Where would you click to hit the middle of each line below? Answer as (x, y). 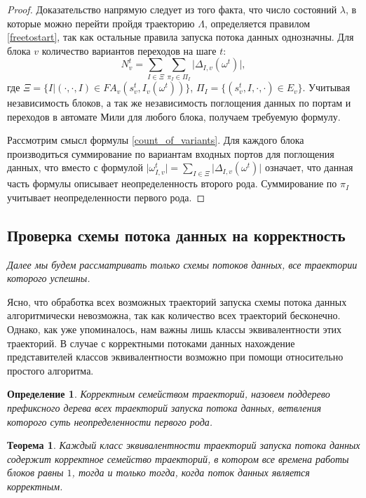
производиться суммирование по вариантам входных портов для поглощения (171, 153)
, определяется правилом (257, 23)
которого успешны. (49, 278)
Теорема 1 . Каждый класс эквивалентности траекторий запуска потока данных (184, 445)
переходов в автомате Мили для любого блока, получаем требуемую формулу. (174, 116)
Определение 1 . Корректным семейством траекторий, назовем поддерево (169, 394)
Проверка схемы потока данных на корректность (176, 235)
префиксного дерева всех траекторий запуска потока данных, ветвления (164, 408)
